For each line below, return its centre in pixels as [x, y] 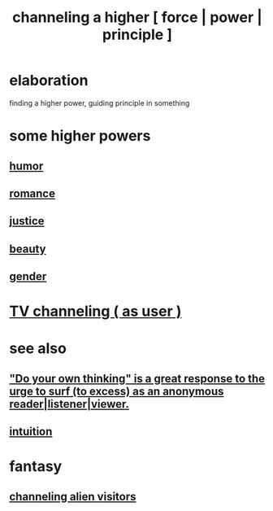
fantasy [36, 467]
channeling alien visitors [73, 496]
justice [27, 221]
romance [32, 193]
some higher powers [80, 136]
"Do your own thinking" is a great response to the [137, 378]
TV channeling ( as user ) [95, 311]
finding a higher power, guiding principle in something [100, 103]
